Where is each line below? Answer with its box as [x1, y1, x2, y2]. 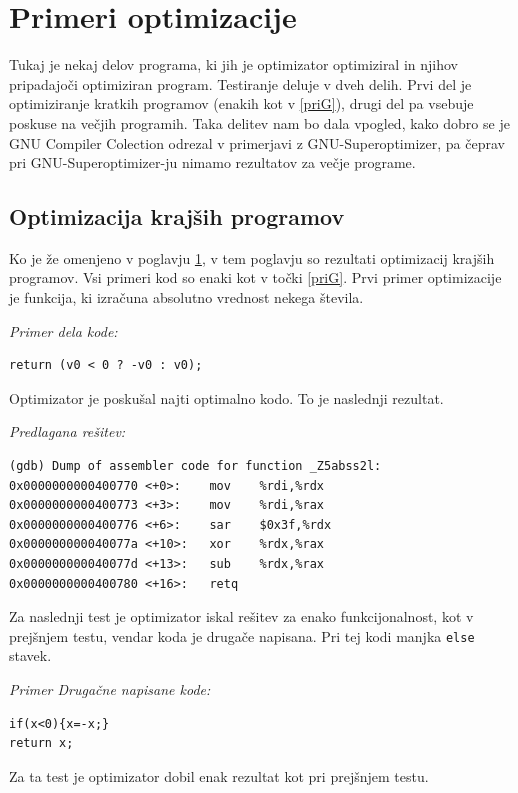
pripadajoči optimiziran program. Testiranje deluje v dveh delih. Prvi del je [9, 73, 472, 94]
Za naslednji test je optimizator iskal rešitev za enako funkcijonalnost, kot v [9, 606, 474, 627]
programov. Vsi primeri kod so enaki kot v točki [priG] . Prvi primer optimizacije [9, 267, 502, 288]
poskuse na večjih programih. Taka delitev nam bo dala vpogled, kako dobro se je [9, 112, 510, 133]
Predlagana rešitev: [9, 421, 126, 442]
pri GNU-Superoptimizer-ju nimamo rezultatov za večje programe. [9, 152, 416, 173]
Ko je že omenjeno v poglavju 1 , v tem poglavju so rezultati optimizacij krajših [9, 247, 495, 268]
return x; [9, 736, 74, 751]
